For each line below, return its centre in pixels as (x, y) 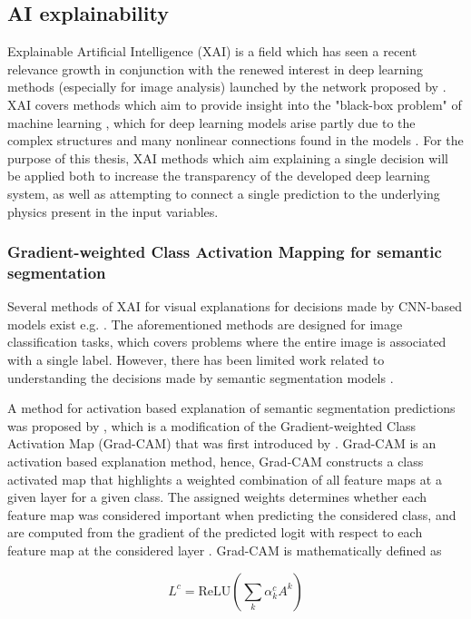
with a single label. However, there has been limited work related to (196, 360)
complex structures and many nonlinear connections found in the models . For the (235, 140)
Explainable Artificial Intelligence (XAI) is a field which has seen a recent (212, 51)
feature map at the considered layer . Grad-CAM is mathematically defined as (225, 550)
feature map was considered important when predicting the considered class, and (232, 514)
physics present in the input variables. (113, 211)
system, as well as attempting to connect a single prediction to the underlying (224, 193)
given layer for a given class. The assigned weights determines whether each (217, 497)
